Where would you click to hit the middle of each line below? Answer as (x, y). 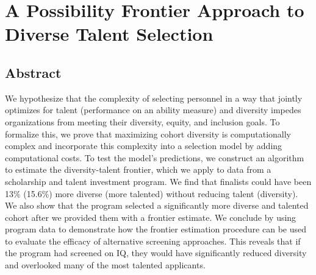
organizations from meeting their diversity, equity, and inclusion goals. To (142, 121)
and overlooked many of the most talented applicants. (105, 265)
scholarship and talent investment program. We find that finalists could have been (158, 181)
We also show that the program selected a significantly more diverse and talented (157, 205)
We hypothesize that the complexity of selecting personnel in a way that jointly (154, 98)
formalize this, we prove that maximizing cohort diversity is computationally (148, 134)
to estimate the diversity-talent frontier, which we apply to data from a (138, 169)
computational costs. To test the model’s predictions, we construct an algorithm (155, 157)
